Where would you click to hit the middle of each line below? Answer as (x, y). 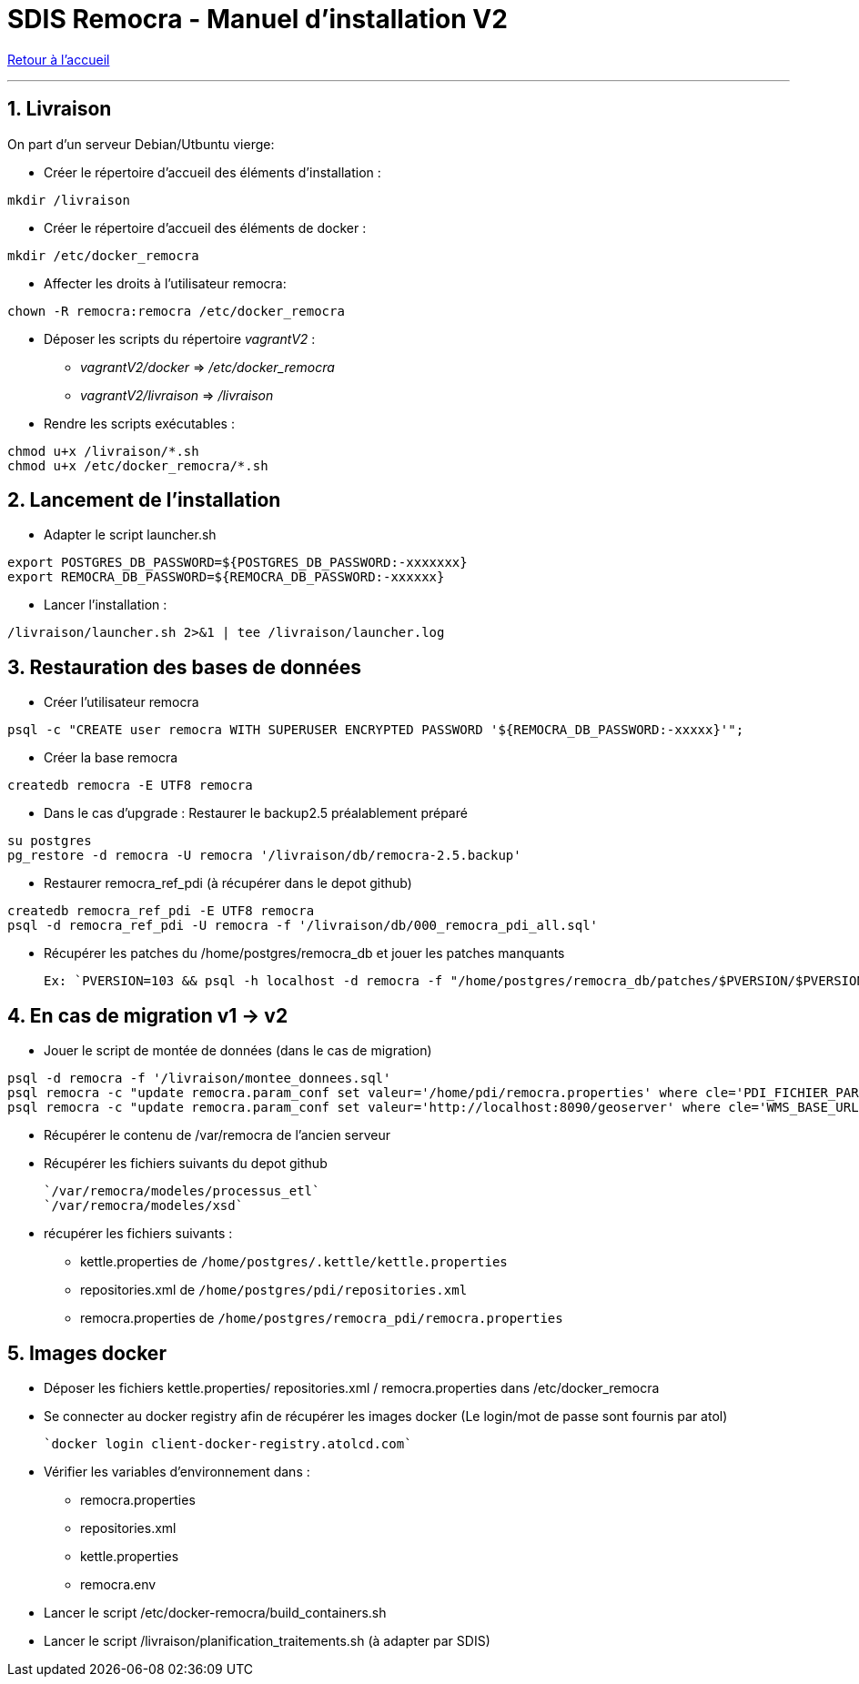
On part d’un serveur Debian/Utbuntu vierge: (141, 144)
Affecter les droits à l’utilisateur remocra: (165, 283)
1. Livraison (60, 109)
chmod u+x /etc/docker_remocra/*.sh (138, 465)
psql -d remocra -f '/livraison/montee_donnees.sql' (199, 1079)
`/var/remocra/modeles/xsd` (144, 1206)
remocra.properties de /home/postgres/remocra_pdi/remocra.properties (322, 1318)
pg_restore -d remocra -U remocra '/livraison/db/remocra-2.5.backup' (264, 856)
